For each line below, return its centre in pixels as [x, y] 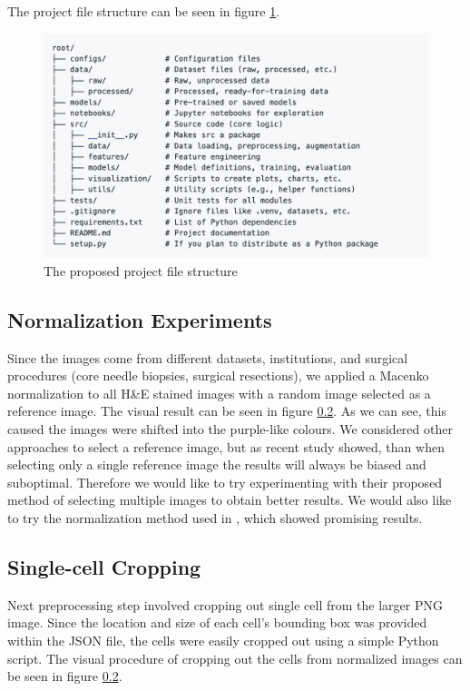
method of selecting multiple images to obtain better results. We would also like [230, 500]
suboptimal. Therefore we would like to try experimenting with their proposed [225, 482]
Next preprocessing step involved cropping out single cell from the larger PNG [225, 604]
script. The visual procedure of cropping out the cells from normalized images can [235, 658]
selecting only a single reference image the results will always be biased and [217, 464]
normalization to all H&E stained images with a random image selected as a [219, 393]
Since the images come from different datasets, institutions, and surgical [208, 357]
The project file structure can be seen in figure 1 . [144, 11]
